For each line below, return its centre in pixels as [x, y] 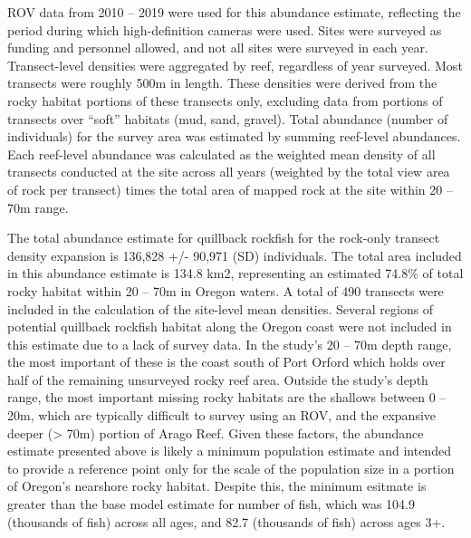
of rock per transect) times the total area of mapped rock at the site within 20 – [230, 189]
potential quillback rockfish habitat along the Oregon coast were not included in [230, 327]
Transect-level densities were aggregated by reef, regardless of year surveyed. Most [235, 65]
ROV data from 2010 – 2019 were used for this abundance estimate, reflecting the [234, 12]
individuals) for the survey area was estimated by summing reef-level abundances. [234, 136]
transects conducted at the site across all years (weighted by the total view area [229, 172]
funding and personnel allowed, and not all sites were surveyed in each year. [218, 48]
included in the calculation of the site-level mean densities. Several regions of [221, 308]
